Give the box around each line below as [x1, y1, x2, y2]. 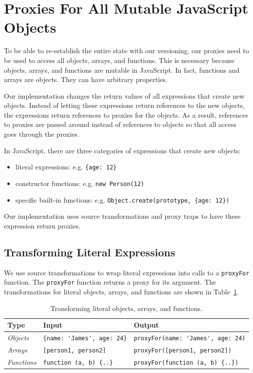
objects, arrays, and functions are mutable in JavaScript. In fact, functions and [4, 64, 240, 75]
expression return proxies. [4, 220, 81, 230]
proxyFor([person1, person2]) [134, 347, 232, 354]
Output [134, 320, 159, 330]
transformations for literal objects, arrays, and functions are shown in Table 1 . [4, 286, 239, 296]
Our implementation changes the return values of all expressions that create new [4, 90, 245, 101]
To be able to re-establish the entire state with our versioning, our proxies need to [4, 45, 249, 56]
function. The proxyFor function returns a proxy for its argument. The [4, 277, 216, 287]
